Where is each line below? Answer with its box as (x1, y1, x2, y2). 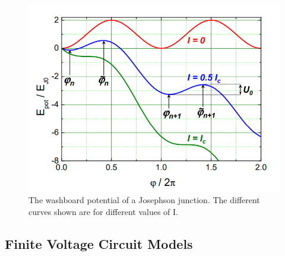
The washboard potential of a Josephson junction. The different (28, 194, 260, 206)
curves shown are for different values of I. (28, 205, 178, 217)
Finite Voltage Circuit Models (5, 234, 193, 252)
